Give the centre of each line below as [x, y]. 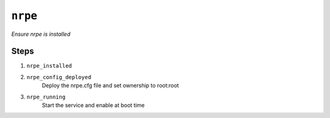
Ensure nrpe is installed [41, 34]
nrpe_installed [50, 66]
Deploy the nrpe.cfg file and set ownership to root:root [111, 86]
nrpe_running [46, 97]
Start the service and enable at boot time [93, 105]
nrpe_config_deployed [59, 77]
